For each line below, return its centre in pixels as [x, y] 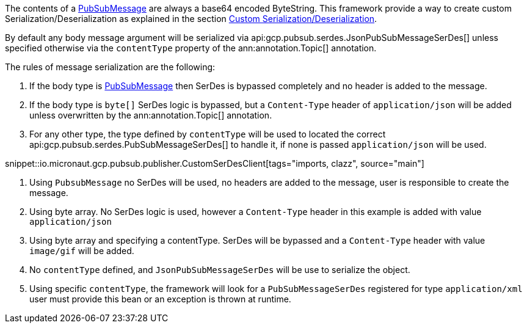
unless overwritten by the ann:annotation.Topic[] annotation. [151, 115]
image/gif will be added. [82, 251]
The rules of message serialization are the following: [110, 67]
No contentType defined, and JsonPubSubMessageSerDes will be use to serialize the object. [220, 270]
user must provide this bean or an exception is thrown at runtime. [160, 299]
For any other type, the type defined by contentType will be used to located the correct [208, 134]
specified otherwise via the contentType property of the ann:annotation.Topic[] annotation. [191, 48]
